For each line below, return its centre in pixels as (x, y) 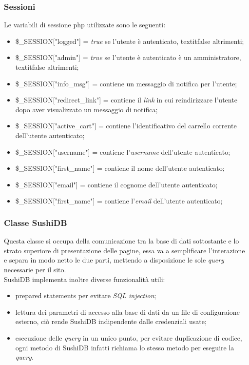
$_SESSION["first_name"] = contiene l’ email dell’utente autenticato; (119, 201)
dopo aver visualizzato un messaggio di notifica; (86, 109)
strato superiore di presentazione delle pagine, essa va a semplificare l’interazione (124, 250)
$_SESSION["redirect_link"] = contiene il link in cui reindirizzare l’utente (126, 100)
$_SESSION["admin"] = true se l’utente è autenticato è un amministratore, (128, 57)
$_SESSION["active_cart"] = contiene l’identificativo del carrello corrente (126, 126)
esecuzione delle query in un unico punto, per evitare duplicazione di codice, (129, 337)
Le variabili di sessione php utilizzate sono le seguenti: (85, 25)
